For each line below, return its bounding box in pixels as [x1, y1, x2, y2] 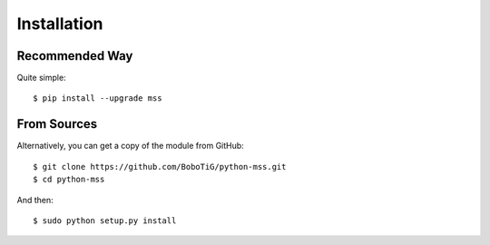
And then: [16, 194, 54, 205]
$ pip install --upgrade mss [33, 93, 162, 103]
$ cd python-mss [33, 174, 105, 185]
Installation [16, 14, 103, 34]
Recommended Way [16, 48, 133, 64]
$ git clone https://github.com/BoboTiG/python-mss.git [33, 162, 287, 171]
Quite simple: [16, 73, 67, 83]
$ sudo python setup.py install [33, 215, 177, 226]
